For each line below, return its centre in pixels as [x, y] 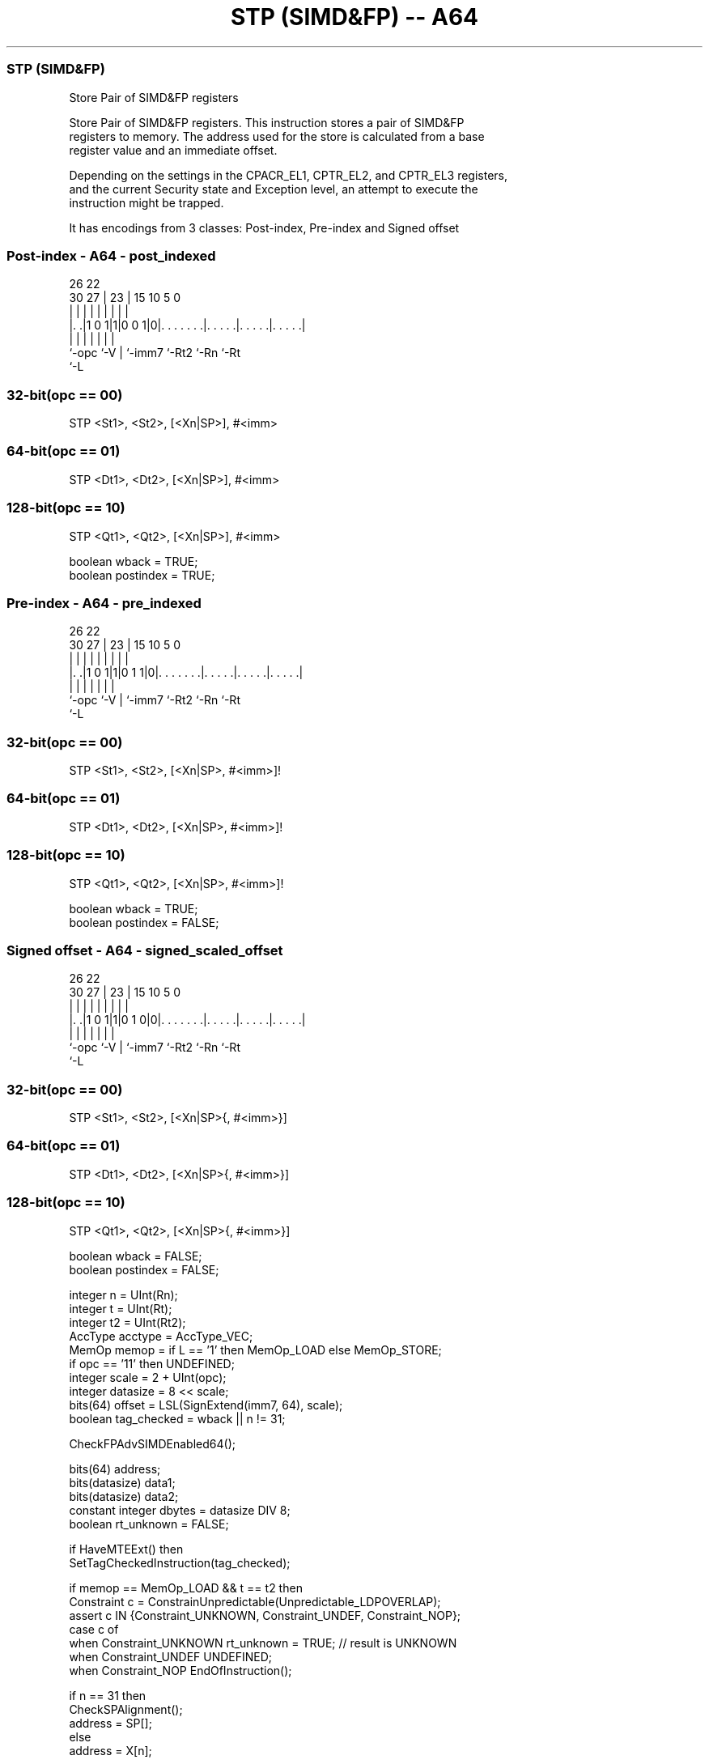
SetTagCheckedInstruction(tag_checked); [180, 1562]
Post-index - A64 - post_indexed [111, 255]
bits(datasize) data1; [122, 1482]
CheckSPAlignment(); [126, 1709]
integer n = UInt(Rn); [123, 1294]
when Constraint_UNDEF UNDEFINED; [171, 1656]
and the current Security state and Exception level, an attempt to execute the [274, 189]
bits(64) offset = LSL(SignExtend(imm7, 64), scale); [206, 1405]
